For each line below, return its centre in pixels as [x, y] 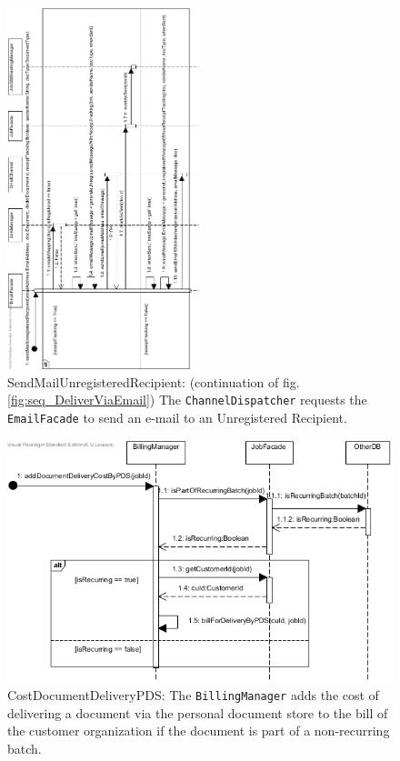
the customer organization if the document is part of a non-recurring [199, 731]
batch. [25, 749]
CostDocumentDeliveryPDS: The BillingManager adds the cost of [193, 695]
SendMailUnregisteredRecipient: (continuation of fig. [154, 381]
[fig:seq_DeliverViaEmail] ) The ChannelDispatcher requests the [187, 400]
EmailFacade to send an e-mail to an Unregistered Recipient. [177, 417]
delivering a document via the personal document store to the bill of [198, 712]
